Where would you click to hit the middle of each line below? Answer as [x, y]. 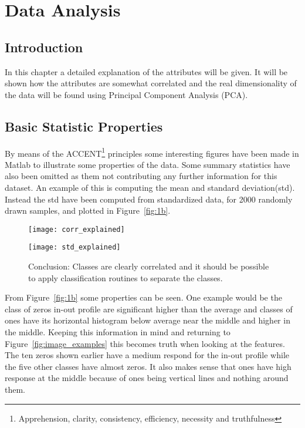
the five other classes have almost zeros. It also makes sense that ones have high [148, 366]
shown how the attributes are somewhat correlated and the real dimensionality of [151, 83]
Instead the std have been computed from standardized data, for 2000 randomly [149, 199]
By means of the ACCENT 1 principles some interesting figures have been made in [152, 152]
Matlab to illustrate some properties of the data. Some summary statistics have [148, 164]
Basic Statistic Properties [84, 126]
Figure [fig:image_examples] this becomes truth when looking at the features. [145, 343]
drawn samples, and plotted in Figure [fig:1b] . [88, 210]
